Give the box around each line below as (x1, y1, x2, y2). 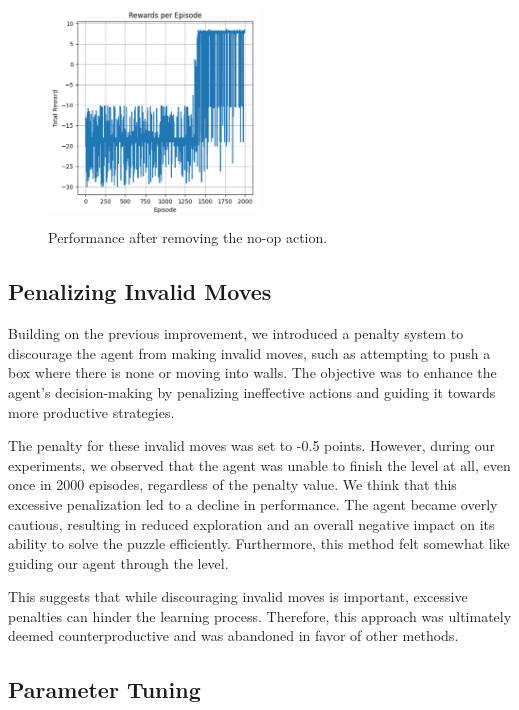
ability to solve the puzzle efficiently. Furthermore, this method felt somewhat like (8, 533, 510, 554)
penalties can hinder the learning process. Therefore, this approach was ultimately (8, 605, 512, 626)
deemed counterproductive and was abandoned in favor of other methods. (8, 625, 459, 646)
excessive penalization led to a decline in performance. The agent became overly (8, 493, 498, 514)
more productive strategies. (8, 401, 175, 422)
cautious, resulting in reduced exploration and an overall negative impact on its (8, 513, 495, 534)
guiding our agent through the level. (8, 552, 229, 573)
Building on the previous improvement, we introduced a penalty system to (8, 323, 464, 344)
